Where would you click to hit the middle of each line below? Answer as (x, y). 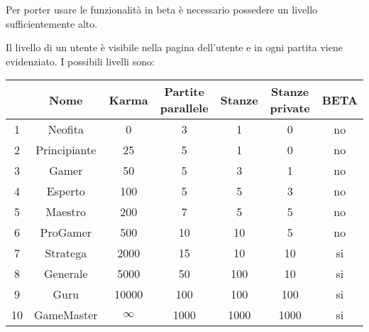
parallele (184, 108)
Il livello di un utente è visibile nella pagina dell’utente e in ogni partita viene (174, 47)
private (290, 108)
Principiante (66, 150)
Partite (184, 92)
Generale (66, 274)
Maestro (66, 212)
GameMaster (66, 315)
